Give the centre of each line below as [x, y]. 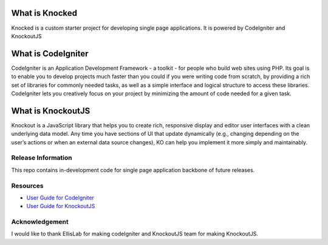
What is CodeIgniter [50, 54]
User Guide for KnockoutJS [61, 206]
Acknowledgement [40, 222]
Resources [27, 186]
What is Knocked [44, 13]
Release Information [42, 158]
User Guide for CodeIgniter [60, 198]
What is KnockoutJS [51, 111]
